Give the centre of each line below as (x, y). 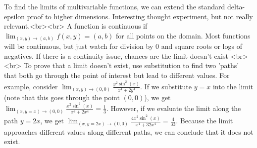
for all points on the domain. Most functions (183, 35)
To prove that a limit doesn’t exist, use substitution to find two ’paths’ (131, 65)
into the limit (233, 86)
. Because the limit (205, 121)
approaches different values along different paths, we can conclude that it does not (129, 131)
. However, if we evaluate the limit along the (174, 108)
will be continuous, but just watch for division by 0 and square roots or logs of (123, 46)
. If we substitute (166, 86)
